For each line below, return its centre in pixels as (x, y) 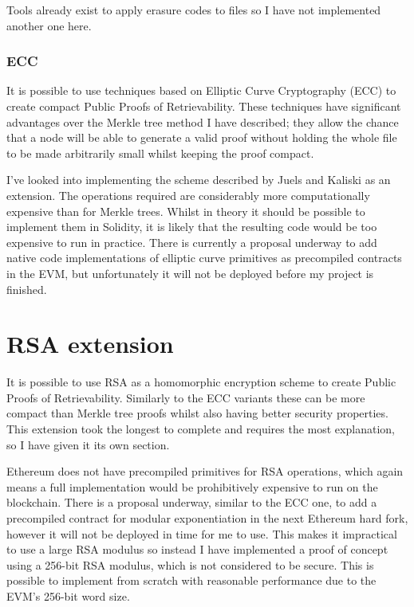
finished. (27, 289)
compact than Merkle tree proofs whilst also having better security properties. (197, 413)
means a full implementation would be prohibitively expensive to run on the (192, 486)
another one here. (49, 25)
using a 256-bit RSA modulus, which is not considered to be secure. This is (190, 564)
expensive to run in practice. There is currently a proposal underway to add (192, 242)
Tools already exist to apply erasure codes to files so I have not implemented (194, 10)
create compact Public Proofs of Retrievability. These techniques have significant (204, 106)
